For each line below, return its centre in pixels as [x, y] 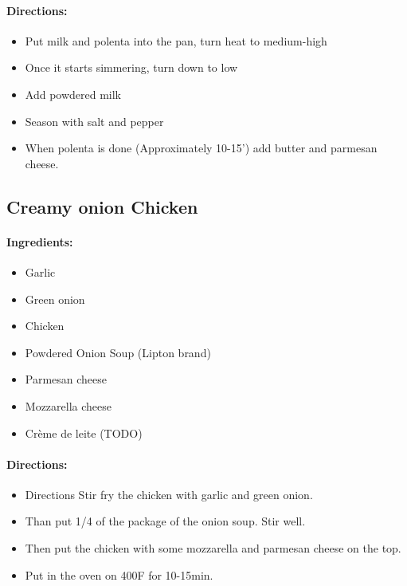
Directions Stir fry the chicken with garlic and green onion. [169, 494]
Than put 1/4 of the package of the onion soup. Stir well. [165, 521]
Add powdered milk [73, 94]
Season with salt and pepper [94, 121]
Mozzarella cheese [68, 405]
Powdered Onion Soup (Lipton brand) [118, 352]
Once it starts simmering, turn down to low [131, 67]
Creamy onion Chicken [102, 206]
